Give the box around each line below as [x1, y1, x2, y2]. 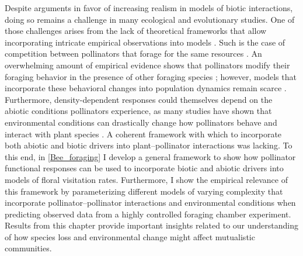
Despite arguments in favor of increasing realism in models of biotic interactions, [5, 2, 293, 13]
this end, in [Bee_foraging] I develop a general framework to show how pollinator [5, 150, 296, 162]
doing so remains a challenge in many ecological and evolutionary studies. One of [5, 13, 295, 25]
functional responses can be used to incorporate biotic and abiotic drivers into [5, 162, 284, 174]
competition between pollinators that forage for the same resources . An [5, 47, 262, 60]
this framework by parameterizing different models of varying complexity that [5, 185, 283, 197]
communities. [5, 242, 52, 254]
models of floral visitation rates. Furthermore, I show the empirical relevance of [5, 173, 288, 185]
